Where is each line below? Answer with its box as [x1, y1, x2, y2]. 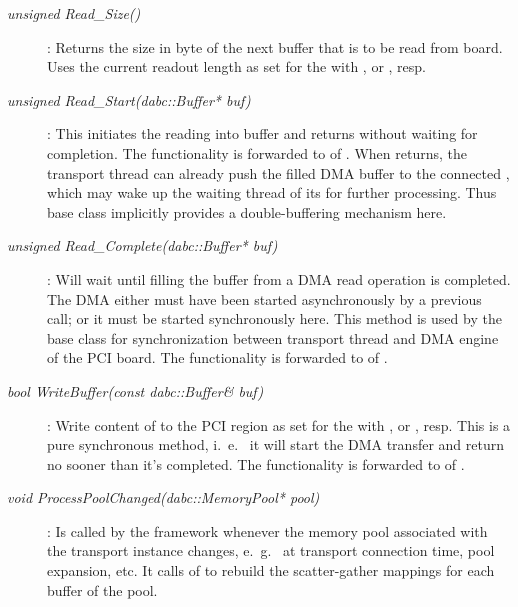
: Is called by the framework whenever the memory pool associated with [47, 520, 488, 541]
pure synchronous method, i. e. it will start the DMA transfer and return [47, 434, 504, 455]
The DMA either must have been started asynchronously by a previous [47, 288, 482, 309]
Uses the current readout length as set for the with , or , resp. [47, 56, 426, 77]
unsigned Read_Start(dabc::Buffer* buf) [7, 89, 251, 110]
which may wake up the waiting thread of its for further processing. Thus [47, 182, 497, 203]
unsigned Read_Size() [7, 3, 141, 23]
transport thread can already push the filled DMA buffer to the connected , [47, 162, 510, 183]
